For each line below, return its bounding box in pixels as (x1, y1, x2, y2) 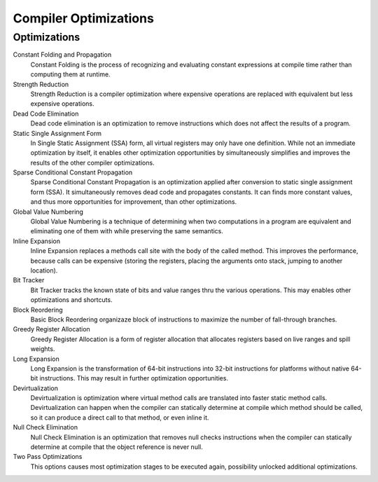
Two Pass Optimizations (13, 453, 83, 461)
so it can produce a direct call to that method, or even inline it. (30, 413, 209, 422)
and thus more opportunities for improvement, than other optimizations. (30, 198, 237, 206)
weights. (30, 345, 55, 353)
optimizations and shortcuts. (30, 296, 113, 304)
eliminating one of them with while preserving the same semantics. (30, 227, 224, 235)
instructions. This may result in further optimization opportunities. (39, 374, 229, 383)
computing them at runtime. (30, 70, 111, 78)
